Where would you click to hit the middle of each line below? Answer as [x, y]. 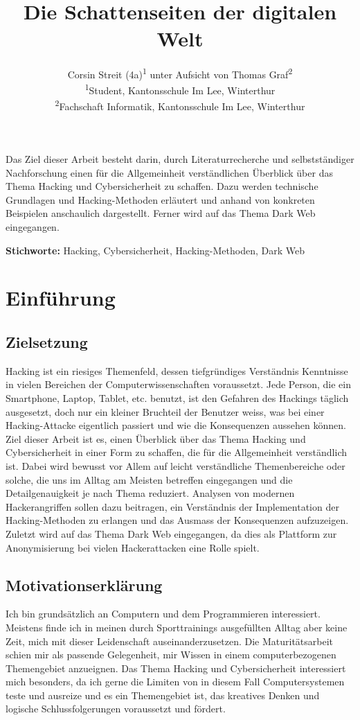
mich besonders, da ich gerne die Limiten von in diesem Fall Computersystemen [175, 682]
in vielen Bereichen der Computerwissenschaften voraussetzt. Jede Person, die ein [178, 384]
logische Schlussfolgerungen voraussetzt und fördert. [116, 709]
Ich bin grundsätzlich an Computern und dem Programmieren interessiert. [163, 614]
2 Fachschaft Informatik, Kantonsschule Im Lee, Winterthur [180, 105]
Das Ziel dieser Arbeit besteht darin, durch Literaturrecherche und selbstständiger [180, 159]
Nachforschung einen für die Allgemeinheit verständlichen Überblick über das [169, 172]
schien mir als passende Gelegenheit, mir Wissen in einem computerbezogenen [171, 655]
